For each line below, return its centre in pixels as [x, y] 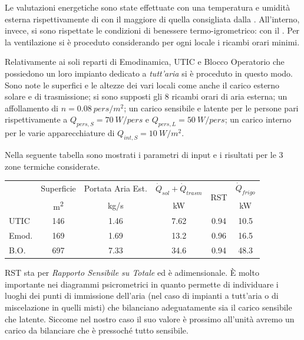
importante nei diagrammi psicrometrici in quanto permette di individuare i [142, 284]
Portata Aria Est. [115, 188]
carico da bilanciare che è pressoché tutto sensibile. [97, 330]
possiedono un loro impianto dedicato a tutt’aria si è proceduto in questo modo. [149, 73]
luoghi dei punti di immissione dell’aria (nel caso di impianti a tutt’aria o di [142, 296]
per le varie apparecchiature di [60, 133]
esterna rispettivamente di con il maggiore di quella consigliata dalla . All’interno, [152, 19]
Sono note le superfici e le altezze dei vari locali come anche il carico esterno [142, 85]
